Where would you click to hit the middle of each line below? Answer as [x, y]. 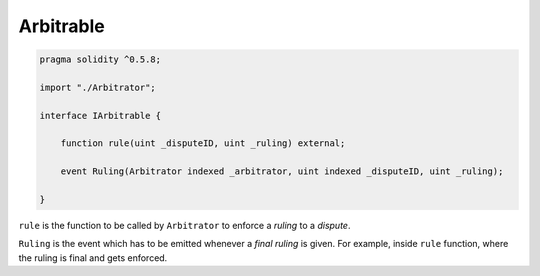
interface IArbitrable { [100, 115]
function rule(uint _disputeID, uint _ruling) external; [203, 143]
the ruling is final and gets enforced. [93, 257]
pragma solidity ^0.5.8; [100, 59]
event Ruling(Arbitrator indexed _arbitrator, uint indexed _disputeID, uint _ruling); [282, 171]
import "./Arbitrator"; [98, 87]
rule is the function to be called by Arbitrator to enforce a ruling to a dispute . [184, 226]
